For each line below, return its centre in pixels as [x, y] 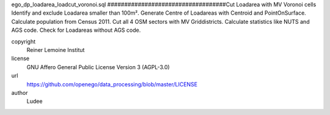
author [20, 92]
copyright [24, 41]
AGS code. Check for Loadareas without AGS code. [76, 30]
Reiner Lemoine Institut [56, 50]
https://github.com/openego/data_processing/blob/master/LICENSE [112, 84]
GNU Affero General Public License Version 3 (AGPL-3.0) [98, 67]
